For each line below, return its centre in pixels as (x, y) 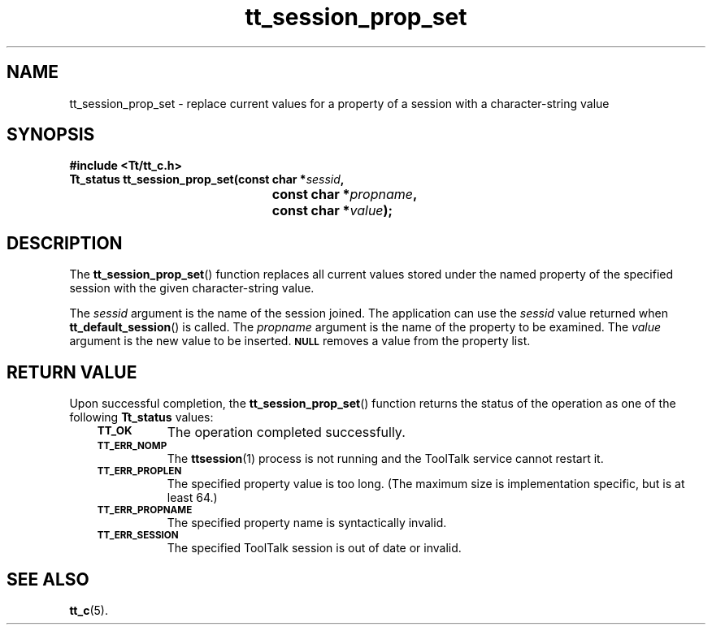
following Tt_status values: (141, 417)
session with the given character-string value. (192, 288)
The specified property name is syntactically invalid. (307, 523)
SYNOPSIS (51, 135)
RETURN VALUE (72, 372)
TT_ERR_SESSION (138, 536)
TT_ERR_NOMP (132, 446)
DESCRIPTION (65, 243)
